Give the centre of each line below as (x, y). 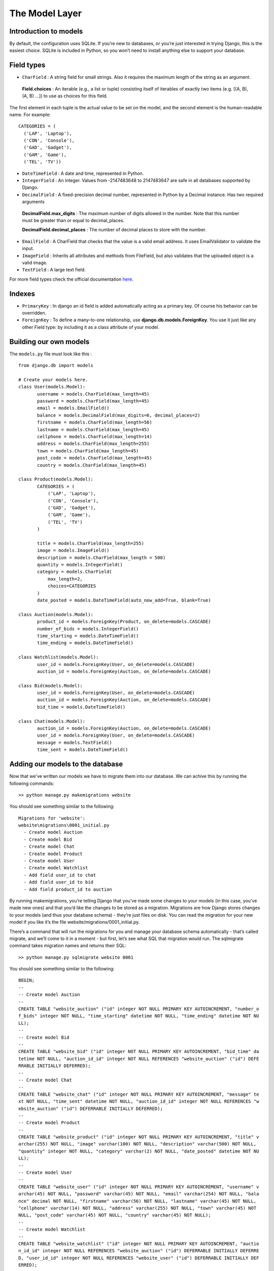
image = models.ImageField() (73, 551)
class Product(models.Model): (56, 479)
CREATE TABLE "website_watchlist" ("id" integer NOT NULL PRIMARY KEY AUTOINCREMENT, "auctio (139, 1244)
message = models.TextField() (75, 743)
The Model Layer (46, 13)
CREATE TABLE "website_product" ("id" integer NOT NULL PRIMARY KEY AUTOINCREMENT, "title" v (139, 1137)
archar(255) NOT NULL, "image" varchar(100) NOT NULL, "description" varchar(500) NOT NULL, (138, 1144)
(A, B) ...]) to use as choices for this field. (65, 96)
